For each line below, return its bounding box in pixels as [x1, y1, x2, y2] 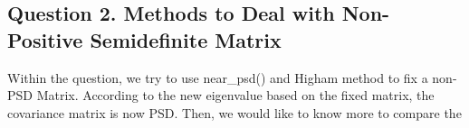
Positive [7, 25, 83, 53]
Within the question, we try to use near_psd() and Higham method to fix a [7, 68, 428, 87]
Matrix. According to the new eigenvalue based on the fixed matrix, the [36, 86, 435, 105]
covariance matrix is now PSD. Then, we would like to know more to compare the [7, 103, 462, 122]
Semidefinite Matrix [90, 25, 282, 53]
